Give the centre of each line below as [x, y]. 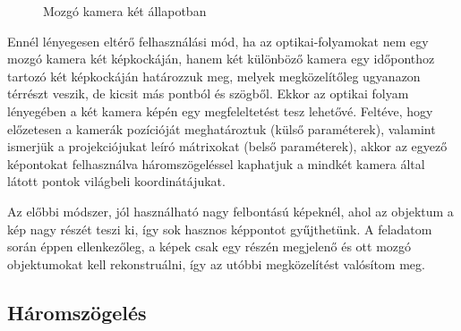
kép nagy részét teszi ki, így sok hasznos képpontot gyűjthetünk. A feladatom [220, 229]
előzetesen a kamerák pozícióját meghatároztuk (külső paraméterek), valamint [222, 128]
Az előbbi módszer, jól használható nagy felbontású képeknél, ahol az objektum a [230, 211]
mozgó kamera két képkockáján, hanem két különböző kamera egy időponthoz [221, 59]
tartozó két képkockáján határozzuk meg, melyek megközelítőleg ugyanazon [214, 76]
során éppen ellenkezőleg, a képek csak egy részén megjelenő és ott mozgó [209, 246]
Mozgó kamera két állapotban [125, 11]
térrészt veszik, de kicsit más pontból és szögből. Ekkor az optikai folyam [208, 93]
